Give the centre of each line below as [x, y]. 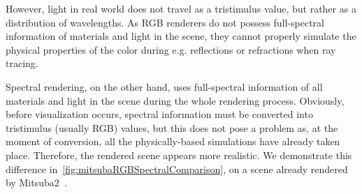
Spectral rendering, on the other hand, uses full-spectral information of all [164, 86]
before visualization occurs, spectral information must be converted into [159, 114]
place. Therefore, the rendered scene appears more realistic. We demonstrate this [179, 155]
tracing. [22, 63]
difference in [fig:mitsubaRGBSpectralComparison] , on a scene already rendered [177, 169]
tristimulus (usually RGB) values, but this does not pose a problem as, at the [172, 127]
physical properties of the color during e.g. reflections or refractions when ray [171, 49]
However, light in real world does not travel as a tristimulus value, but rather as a [181, 8]
